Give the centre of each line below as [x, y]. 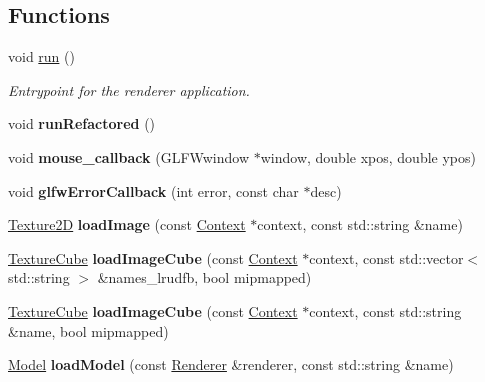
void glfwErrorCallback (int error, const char [153, 190]
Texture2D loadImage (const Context [127, 224]
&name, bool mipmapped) [88, 330]
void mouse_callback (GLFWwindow [129, 156]
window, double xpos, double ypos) [368, 156]
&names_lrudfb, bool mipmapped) [204, 277]
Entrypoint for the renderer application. [129, 89]
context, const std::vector [386, 257]
